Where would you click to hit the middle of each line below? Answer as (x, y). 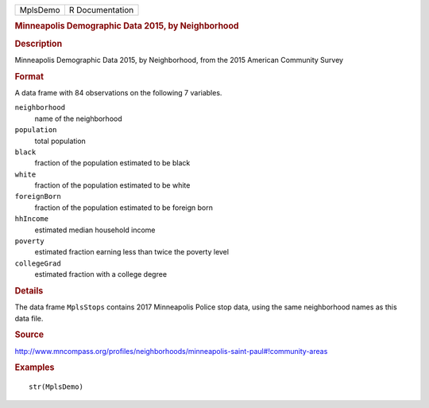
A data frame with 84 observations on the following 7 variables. (118, 92)
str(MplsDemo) (56, 387)
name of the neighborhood (78, 119)
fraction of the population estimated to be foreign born (124, 208)
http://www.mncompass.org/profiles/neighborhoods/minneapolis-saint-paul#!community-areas (171, 351)
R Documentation (101, 10)
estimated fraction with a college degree (100, 274)
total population (60, 141)
